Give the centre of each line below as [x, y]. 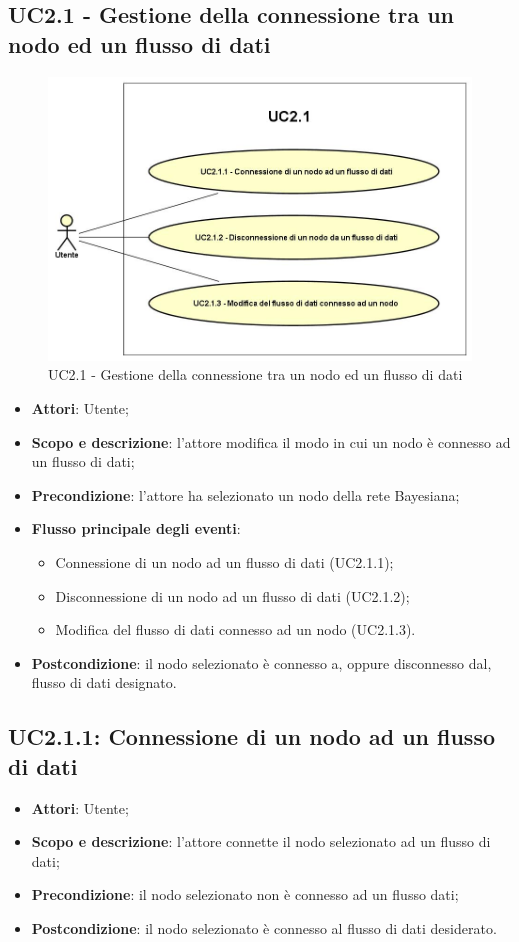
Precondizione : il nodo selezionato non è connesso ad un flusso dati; [245, 894]
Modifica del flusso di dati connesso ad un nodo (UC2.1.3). [235, 629]
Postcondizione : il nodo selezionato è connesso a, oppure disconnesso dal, [261, 662]
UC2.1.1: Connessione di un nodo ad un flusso [252, 736]
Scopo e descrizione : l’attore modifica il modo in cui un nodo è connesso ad [271, 441]
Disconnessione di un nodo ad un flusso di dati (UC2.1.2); [232, 595]
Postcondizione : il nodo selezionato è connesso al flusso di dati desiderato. [264, 927]
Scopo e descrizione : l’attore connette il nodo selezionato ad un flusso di [261, 841]
